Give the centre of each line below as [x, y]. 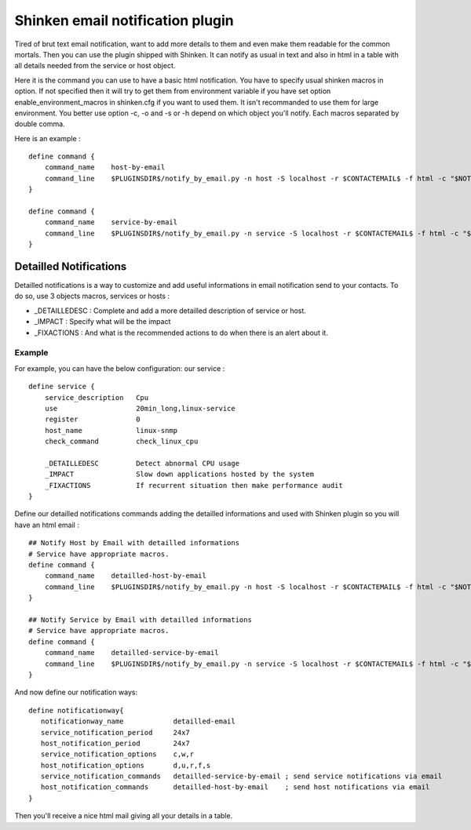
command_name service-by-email [111, 222]
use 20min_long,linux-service [140, 408]
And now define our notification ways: [76, 692]
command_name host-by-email [105, 167]
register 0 [92, 419]
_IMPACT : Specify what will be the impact [102, 322]
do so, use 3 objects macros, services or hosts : [92, 296]
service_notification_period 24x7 [115, 732]
